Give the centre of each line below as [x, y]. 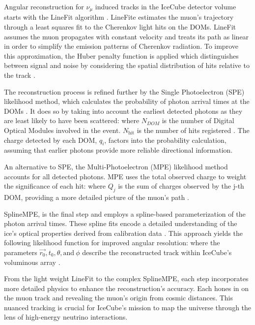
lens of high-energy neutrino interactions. [66, 317]
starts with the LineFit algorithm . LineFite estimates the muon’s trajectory [119, 17]
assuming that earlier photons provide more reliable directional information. [118, 150]
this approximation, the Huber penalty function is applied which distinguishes [121, 55]
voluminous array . [32, 262]
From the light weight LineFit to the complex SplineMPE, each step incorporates [126, 278]
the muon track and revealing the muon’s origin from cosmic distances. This [119, 298]
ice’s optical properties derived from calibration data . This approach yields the [123, 233]
